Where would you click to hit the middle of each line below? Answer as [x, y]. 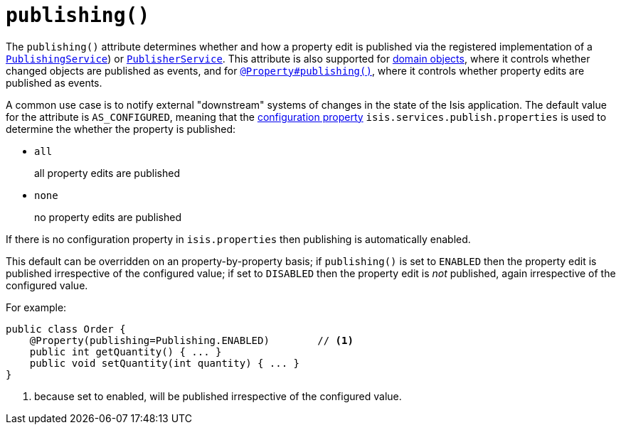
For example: [36, 307]
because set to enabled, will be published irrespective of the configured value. [218, 396]
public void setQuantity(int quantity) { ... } [165, 363]
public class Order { [66, 329]
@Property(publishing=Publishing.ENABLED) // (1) [191, 340]
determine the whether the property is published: [121, 129]
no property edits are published [108, 217]
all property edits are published [107, 173]
